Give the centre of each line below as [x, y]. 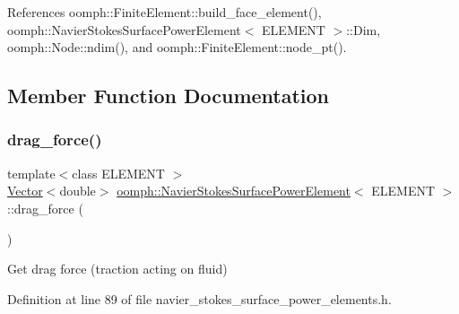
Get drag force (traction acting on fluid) [117, 269]
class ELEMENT [118, 173]
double [78, 191]
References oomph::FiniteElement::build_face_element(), [165, 12]
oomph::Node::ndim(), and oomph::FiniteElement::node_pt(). [177, 47]
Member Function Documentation [169, 96]
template [31, 173]
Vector [25, 191]
